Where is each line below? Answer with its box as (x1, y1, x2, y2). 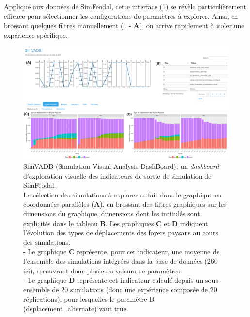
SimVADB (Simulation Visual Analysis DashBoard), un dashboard (23, 161, 219, 171)
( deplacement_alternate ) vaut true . (23, 303, 128, 313)
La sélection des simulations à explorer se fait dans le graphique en (23, 189, 222, 199)
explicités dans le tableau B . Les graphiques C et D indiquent (23, 218, 208, 228)
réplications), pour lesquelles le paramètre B (23, 294, 155, 304)
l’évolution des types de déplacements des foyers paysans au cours (23, 227, 218, 238)
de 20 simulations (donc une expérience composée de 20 (52, 284, 217, 294)
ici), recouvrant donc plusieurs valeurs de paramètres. (23, 265, 182, 275)
